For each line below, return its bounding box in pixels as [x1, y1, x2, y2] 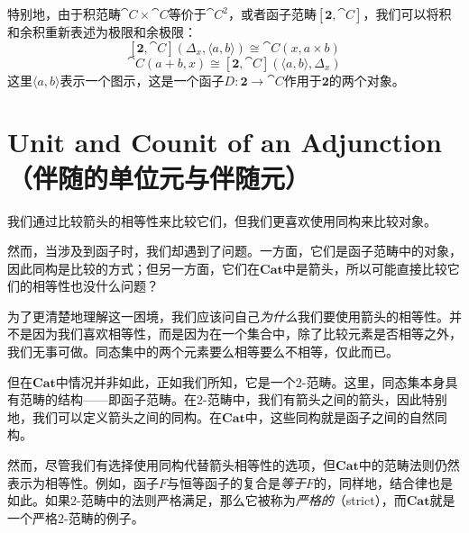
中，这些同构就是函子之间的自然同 [244, 407, 447, 426]
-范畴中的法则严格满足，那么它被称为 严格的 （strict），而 [77, 491, 407, 510]
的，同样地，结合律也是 [314, 473, 454, 492]
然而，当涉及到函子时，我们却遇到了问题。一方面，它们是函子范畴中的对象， [7, 241, 462, 260]
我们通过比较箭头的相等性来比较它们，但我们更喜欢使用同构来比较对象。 [7, 211, 437, 230]
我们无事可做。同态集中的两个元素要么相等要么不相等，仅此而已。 [7, 342, 399, 361]
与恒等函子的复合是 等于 [167, 473, 307, 492]
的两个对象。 [328, 70, 405, 89]
